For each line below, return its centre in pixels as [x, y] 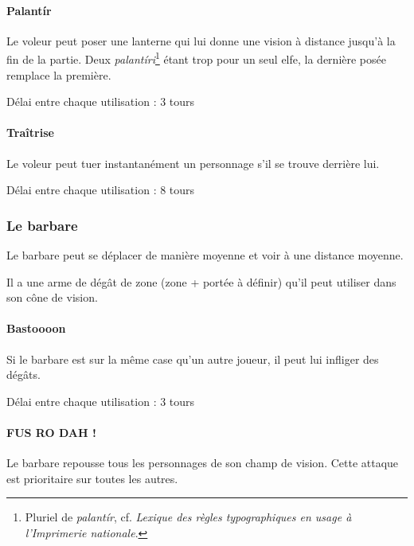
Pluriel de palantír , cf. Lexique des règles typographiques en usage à [188, 517]
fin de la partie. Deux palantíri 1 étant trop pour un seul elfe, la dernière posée [196, 58]
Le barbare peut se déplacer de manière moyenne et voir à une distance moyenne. [205, 255]
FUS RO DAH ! [51, 432]
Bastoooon [36, 328]
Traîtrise [30, 133]
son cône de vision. [52, 297]
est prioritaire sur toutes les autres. [92, 478]
